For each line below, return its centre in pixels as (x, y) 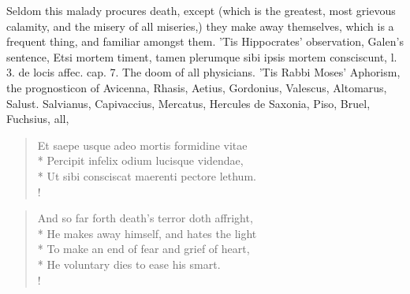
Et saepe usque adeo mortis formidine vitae (142, 145)
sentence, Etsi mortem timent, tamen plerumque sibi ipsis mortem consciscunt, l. (202, 56)
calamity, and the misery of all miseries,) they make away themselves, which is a (200, 26)
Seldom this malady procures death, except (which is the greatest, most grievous (201, 10)
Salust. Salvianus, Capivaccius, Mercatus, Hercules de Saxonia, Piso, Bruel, (188, 103)
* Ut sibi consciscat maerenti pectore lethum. (147, 175)
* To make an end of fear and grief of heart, (143, 249)
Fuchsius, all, (38, 119)
